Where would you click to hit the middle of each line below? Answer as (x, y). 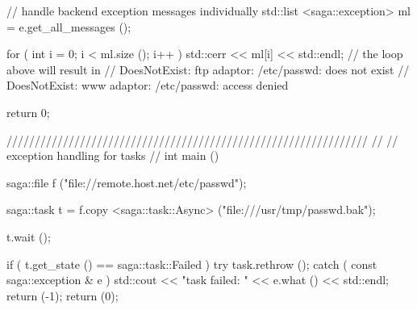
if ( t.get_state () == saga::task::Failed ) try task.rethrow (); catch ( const (192, 264)
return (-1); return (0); (63, 295)
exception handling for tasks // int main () (113, 155)
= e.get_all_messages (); (69, 26)
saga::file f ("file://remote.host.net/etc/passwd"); (127, 182)
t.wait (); (29, 236)
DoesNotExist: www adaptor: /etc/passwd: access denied (148, 85)
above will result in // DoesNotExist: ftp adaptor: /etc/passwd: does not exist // (208, 69)
